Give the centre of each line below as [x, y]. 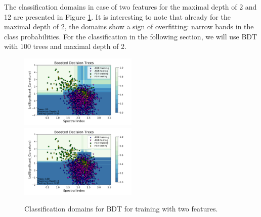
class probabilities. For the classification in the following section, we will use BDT [131, 36]
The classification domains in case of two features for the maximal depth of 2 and [130, 7]
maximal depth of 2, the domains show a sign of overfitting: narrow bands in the [129, 26]
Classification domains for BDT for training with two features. [121, 209]
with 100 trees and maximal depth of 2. [66, 46]
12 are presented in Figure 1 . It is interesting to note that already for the [117, 16]
